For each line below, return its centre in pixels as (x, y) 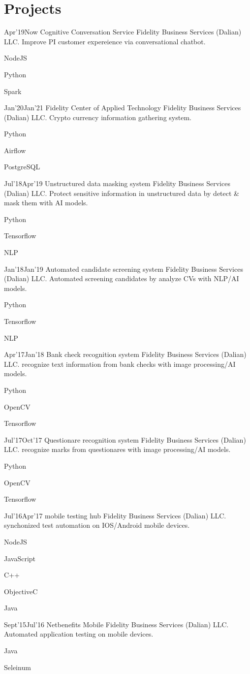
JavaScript (20, 558)
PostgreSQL (22, 167)
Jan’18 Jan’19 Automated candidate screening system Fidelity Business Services (124, 269)
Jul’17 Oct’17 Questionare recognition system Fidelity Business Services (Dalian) (125, 439)
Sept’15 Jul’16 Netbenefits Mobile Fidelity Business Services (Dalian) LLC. (116, 624)
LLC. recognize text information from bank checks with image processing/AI (120, 364)
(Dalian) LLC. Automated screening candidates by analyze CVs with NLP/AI (122, 278)
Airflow (15, 150)
